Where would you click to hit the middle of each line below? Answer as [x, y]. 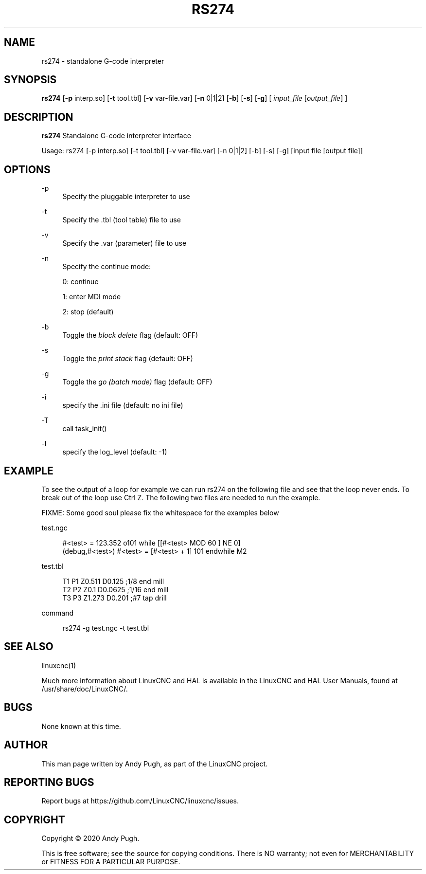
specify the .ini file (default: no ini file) [123, 405]
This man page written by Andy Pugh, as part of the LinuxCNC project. [155, 764]
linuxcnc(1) [59, 665]
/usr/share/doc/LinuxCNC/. [85, 689]
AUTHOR [26, 745]
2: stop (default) [88, 312]
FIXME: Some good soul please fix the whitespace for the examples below [160, 512]
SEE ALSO [29, 647]
